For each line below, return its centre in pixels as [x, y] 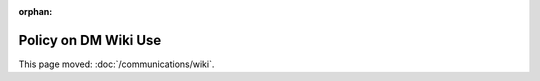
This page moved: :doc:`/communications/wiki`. [116, 64]
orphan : [35, 11]
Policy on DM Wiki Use [90, 40]
